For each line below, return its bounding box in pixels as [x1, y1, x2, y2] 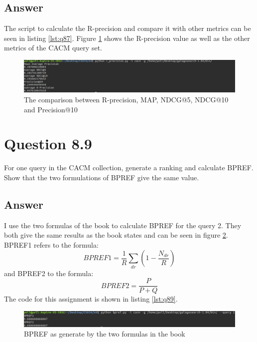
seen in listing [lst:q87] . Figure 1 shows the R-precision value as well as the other [4, 32, 250, 43]
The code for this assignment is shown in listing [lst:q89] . [4, 294, 178, 304]
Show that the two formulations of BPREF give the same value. [4, 172, 199, 182]
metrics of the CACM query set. [4, 42, 102, 53]
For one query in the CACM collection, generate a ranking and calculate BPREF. [4, 162, 254, 173]
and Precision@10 [24, 104, 78, 114]
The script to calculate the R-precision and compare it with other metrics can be [4, 23, 251, 33]
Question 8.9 [4, 133, 92, 154]
